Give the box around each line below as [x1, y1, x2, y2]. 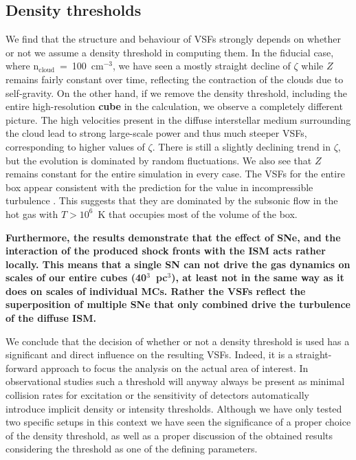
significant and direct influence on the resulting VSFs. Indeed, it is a [5, 347, 293, 362]
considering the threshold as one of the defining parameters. [5, 441, 258, 456]
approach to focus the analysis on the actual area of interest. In [41, 360, 309, 375]
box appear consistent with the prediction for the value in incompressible [5, 179, 313, 194]
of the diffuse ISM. [5, 311, 96, 325]
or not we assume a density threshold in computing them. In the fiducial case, [5, 45, 334, 59]
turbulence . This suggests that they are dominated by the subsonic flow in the [5, 193, 338, 208]
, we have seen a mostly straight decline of [113, 58, 291, 73]
